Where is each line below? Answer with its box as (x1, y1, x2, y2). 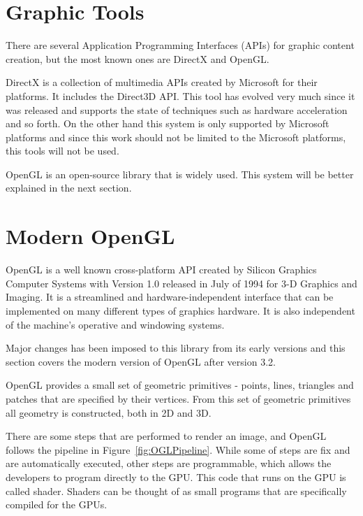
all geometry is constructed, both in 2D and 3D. (6, 405, 212, 420)
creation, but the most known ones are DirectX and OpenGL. (6, 51, 269, 66)
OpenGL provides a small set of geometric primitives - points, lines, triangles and (6, 378, 354, 392)
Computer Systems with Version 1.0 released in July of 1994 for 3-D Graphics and (6, 275, 357, 290)
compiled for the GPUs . (6, 497, 108, 512)
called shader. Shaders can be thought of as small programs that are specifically (6, 483, 347, 498)
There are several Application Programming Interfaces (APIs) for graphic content (6, 38, 355, 52)
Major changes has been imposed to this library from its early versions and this (6, 341, 346, 355)
